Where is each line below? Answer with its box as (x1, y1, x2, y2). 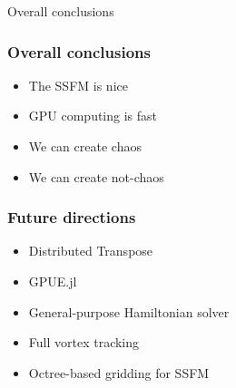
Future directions (7, 206, 136, 228)
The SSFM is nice (28, 75, 128, 94)
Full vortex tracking (28, 333, 140, 352)
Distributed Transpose (28, 241, 153, 260)
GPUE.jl (28, 272, 77, 290)
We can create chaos (28, 137, 142, 155)
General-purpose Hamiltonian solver (28, 302, 230, 321)
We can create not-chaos (28, 167, 164, 186)
